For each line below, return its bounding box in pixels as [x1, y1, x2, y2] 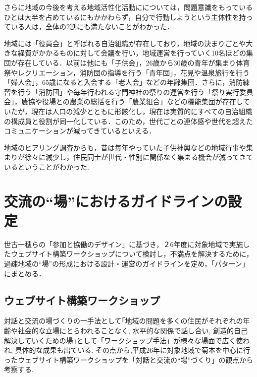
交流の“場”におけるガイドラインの [4, 190, 228, 211]
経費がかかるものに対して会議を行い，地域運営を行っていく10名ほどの [17, 48, 246, 58]
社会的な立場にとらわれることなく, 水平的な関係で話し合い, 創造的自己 [17, 325, 248, 335]
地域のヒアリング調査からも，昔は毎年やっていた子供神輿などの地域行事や [4, 142, 246, 152]
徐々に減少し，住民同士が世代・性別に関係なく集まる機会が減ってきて [24, 152, 253, 162]
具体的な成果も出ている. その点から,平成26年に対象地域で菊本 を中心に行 [15, 345, 250, 355]
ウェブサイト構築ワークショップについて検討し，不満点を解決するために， [10, 249, 253, 259]
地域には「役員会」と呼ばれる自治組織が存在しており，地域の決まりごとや [4, 38, 246, 48]
